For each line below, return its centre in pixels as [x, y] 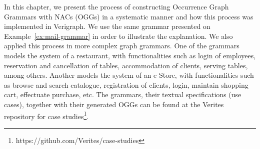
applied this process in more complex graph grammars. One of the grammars [122, 46]
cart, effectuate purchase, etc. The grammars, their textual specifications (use [123, 94]
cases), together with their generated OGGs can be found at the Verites [114, 104]
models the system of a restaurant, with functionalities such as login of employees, [130, 55]
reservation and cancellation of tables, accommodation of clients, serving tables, [126, 65]
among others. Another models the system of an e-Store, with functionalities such [129, 75]
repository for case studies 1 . [46, 115]
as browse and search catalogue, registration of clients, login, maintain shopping [126, 84]
